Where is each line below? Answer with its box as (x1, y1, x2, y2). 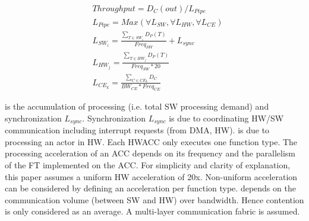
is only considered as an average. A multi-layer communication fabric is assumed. (5, 205, 300, 217)
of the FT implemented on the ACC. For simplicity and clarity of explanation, (5, 158, 291, 171)
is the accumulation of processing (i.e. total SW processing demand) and (5, 100, 269, 113)
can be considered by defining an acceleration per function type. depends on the (5, 182, 296, 194)
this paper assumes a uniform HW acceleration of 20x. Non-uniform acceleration (5, 170, 298, 182)
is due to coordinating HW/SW (169, 111, 284, 124)
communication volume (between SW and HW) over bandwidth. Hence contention (5, 193, 304, 206)
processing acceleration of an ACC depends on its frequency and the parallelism (5, 147, 295, 159)
